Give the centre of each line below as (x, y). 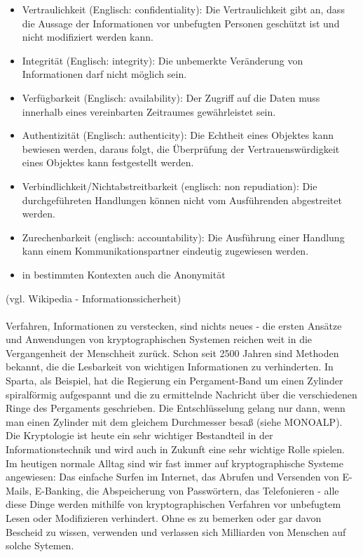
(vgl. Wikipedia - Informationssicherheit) (94, 298)
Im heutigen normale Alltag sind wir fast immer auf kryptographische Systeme (174, 463)
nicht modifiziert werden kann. (88, 37)
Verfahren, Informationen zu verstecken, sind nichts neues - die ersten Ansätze (174, 325)
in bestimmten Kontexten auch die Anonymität (124, 274)
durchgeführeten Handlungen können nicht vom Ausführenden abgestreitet (182, 200)
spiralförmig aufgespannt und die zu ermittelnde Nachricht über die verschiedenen (181, 394)
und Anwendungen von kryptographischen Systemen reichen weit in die (159, 339)
